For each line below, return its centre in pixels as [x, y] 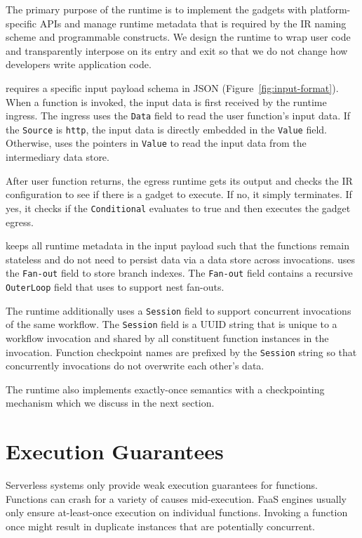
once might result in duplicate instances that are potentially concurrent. [161, 526]
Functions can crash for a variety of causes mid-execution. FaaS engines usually [176, 498]
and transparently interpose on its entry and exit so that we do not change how [177, 50]
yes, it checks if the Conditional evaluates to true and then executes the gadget [178, 208]
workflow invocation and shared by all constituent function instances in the [167, 337]
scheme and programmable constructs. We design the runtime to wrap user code [178, 37]
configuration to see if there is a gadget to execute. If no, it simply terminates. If [179, 194]
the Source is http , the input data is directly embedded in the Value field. [166, 129]
